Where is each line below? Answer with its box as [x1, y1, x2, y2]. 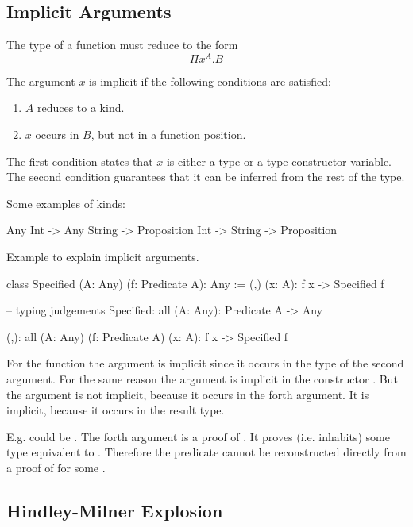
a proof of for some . [6, 459, 106, 475]
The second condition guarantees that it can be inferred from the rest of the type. [6, 168, 405, 185]
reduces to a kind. [37, 99, 125, 116]
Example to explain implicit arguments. [6, 248, 199, 265]
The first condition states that [6, 152, 153, 169]
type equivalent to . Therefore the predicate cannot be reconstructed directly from [6, 444, 407, 460]
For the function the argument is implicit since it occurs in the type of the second [6, 355, 404, 371]
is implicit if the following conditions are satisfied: [89, 72, 331, 89]
